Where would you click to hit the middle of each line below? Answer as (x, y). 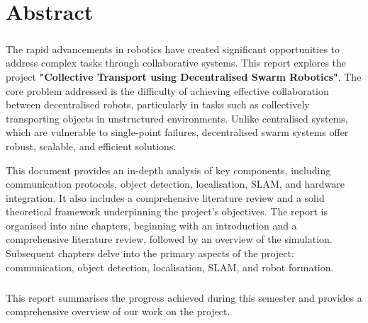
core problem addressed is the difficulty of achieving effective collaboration (167, 90)
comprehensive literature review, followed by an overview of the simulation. (169, 239)
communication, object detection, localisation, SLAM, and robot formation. (170, 267)
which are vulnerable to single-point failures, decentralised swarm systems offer (177, 132)
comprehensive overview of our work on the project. (118, 311)
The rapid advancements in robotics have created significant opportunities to (173, 49)
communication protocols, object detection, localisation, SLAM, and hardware (175, 184)
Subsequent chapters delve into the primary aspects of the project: (150, 253)
